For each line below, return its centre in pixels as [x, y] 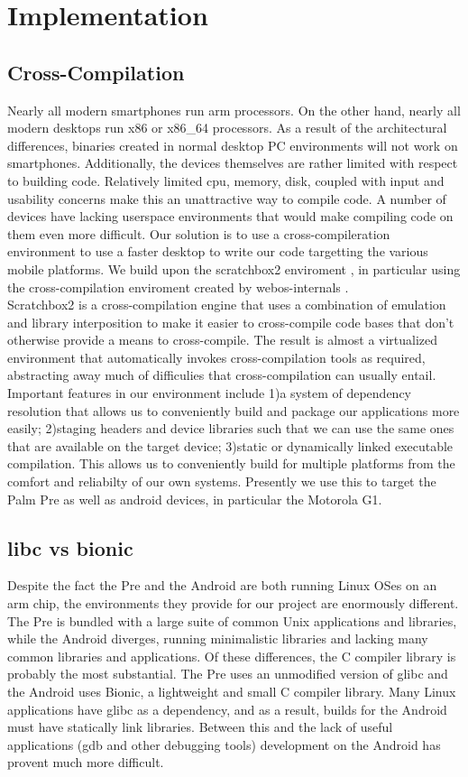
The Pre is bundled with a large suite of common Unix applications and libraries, [232, 620]
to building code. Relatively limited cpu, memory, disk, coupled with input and [226, 180]
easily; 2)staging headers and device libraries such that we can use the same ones [231, 428]
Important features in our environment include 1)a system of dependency [210, 393]
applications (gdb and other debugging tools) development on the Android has [224, 744]
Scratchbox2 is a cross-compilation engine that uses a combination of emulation [227, 305]
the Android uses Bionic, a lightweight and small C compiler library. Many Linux [232, 691]
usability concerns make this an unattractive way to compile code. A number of [227, 198]
